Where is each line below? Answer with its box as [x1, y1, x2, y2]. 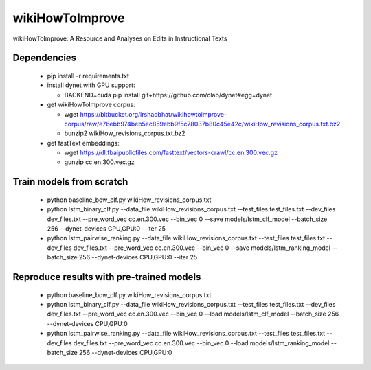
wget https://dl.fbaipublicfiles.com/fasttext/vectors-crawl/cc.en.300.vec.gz [64, 148, 278, 157]
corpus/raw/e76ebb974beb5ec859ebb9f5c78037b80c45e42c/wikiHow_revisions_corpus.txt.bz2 [64, 119, 341, 128]
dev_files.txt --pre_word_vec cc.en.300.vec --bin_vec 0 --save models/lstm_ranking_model [73, 244, 331, 252]
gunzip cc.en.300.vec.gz [64, 158, 135, 166]
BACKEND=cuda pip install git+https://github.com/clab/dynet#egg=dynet [64, 91, 273, 99]
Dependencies [12, 52, 77, 64]
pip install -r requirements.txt [47, 71, 130, 80]
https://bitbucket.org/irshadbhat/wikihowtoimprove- [80, 110, 227, 118]
